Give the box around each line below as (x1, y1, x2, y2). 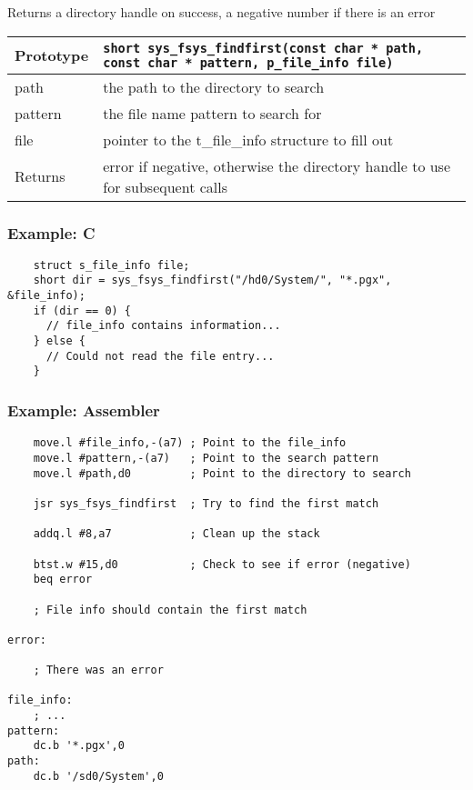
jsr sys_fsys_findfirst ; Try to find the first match (33, 496, 379, 510)
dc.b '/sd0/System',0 (33, 769, 164, 783)
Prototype (15, 45, 89, 66)
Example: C (7, 221, 96, 244)
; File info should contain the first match (33, 603, 307, 616)
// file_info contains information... (45, 319, 281, 333)
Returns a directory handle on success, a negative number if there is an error (7, 3, 436, 21)
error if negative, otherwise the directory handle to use (103, 155, 451, 176)
